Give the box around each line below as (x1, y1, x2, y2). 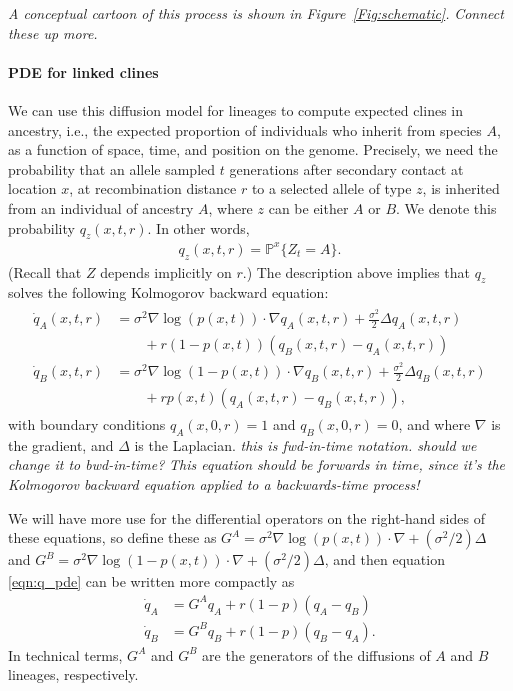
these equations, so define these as (8, 527, 217, 548)
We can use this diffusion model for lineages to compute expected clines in (8, 99, 463, 120)
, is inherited (422, 178, 500, 199)
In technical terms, (8, 644, 123, 665)
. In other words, (147, 217, 250, 238)
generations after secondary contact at (229, 158, 464, 179)
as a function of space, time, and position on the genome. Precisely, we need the (8, 139, 498, 160)
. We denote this (396, 197, 497, 218)
